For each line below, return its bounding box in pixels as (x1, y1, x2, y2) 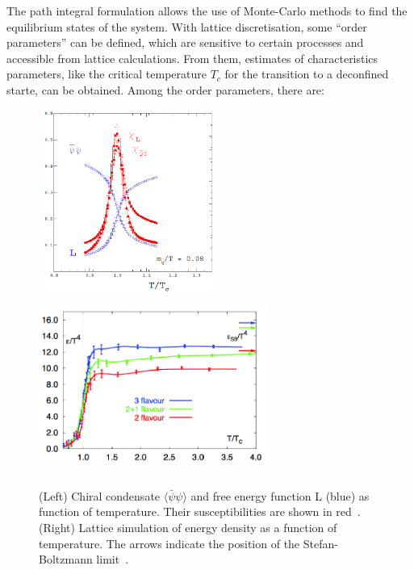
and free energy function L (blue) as (190, 487, 370, 504)
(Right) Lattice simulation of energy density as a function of (39, 518, 337, 535)
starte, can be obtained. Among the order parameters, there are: (6, 81, 324, 98)
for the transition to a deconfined (224, 65, 389, 82)
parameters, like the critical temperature (6, 65, 207, 82)
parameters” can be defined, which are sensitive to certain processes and (6, 34, 364, 51)
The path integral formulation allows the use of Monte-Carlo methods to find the (6, 2, 408, 19)
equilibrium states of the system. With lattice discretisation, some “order (6, 18, 367, 35)
